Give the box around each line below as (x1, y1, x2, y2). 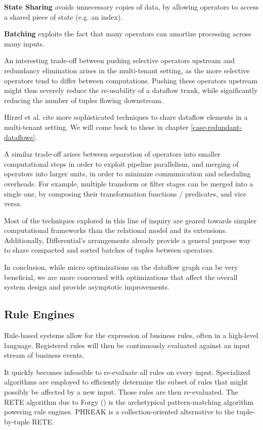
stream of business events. (4, 350, 84, 360)
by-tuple (4, 416, 30, 426)
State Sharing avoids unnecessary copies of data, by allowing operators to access (4, 2, 259, 12)
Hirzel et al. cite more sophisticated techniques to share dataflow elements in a (4, 112, 248, 122)
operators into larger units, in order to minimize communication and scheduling (4, 168, 251, 179)
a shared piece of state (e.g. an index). (4, 11, 123, 22)
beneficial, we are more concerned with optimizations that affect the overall (4, 271, 238, 282)
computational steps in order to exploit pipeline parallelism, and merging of (4, 158, 239, 169)
